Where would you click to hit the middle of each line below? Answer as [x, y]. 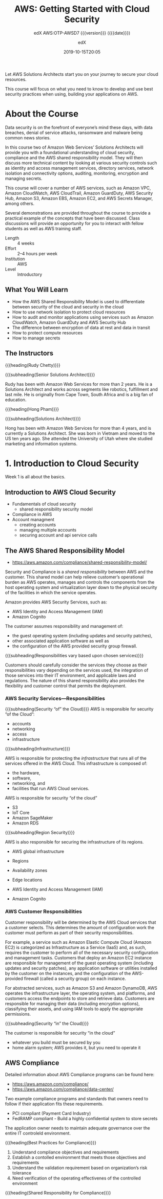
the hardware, [26, 773]
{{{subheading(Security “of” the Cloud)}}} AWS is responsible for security [79, 709]
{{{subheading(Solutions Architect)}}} [43, 419]
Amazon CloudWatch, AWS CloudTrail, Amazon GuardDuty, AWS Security [79, 193]
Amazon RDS [25, 823]
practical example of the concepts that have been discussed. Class [72, 218]
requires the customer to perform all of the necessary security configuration [82, 953]
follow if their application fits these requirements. [54, 1104]
